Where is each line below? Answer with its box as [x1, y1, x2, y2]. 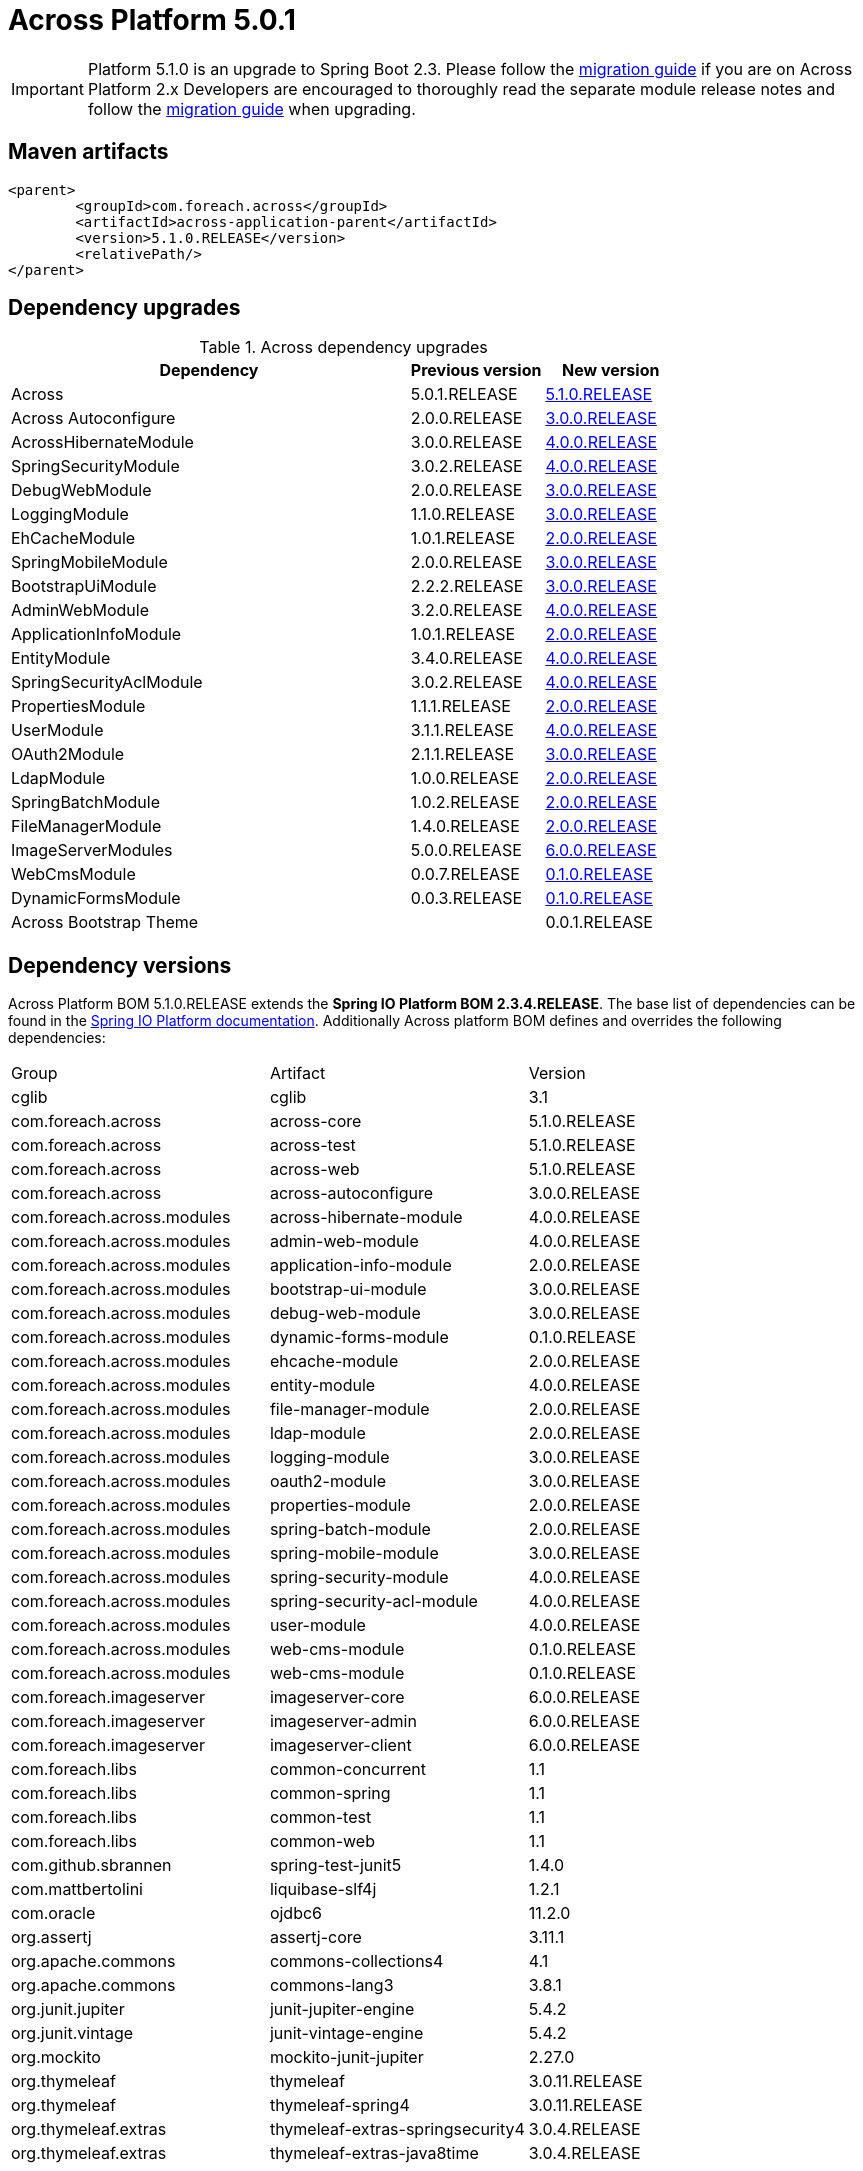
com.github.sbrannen [11, 1855, 172, 1876]
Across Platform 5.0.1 [8, 3, 296, 37]
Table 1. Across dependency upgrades [199, 337, 488, 358]
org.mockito [11, 2047, 101, 2068]
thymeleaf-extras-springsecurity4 [269, 2119, 525, 2140]
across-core [269, 1111, 362, 1132]
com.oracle [11, 1903, 96, 1924]
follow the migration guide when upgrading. [87, 98, 416, 119]
